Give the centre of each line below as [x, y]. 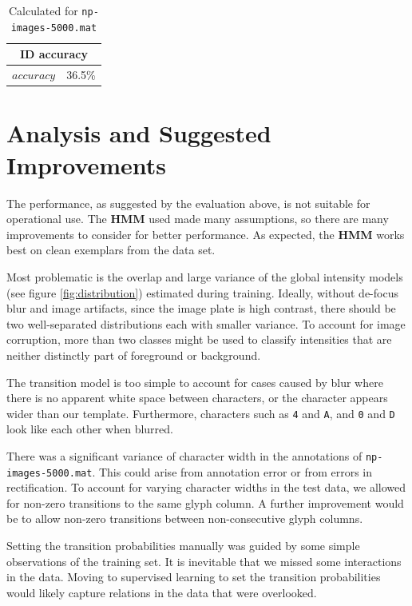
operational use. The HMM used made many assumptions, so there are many [198, 219]
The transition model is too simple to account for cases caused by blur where [195, 382]
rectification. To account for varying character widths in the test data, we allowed [206, 487]
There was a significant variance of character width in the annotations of [184, 455]
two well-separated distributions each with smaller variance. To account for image [206, 323]
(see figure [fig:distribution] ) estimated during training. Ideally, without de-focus [202, 292]
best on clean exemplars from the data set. [111, 250]
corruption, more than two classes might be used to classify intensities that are [199, 339]
